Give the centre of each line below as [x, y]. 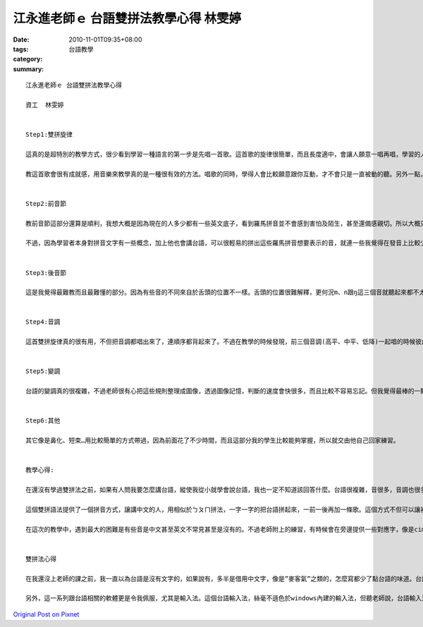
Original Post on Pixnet [46, 614]
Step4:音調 [43, 322]
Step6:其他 [43, 421]
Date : [21, 39]
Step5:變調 [43, 371]
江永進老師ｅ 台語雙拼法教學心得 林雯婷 [127, 18]
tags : [21, 49]
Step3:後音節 [46, 273]
